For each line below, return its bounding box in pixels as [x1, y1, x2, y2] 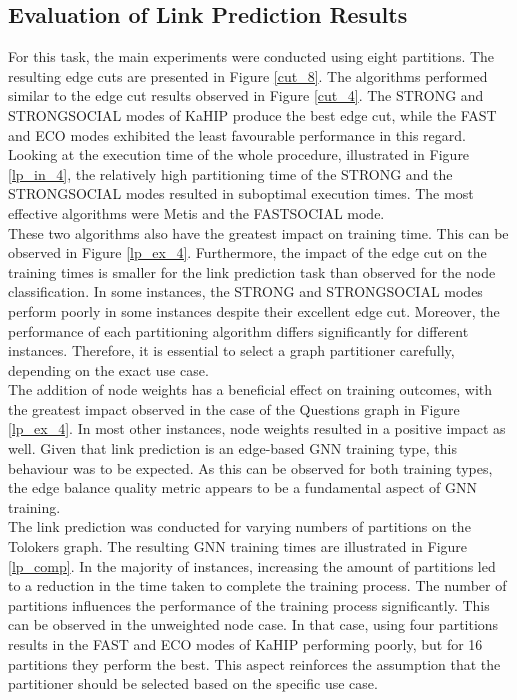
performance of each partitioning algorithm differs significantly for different [8, 320, 469, 341]
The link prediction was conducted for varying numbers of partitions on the [8, 516, 471, 537]
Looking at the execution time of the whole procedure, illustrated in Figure [8, 144, 470, 165]
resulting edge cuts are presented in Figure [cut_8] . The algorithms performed [8, 65, 488, 86]
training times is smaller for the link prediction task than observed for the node [8, 261, 496, 282]
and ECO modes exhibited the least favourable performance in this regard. [8, 124, 466, 145]
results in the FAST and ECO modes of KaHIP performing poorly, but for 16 [8, 634, 483, 655]
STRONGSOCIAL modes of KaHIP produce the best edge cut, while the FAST [8, 104, 497, 125]
